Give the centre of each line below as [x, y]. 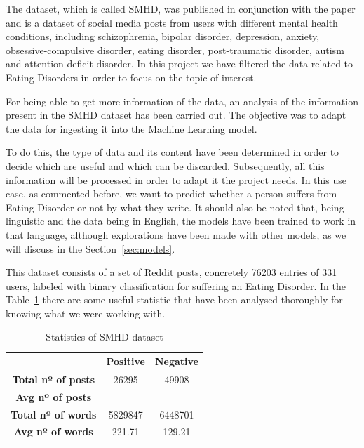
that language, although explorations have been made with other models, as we [176, 234]
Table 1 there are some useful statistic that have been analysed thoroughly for [174, 299]
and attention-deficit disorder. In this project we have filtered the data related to [180, 64]
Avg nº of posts [54, 396]
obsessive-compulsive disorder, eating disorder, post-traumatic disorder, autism [175, 50]
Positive [126, 361]
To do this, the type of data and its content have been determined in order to [173, 152]
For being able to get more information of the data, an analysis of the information [182, 101]
